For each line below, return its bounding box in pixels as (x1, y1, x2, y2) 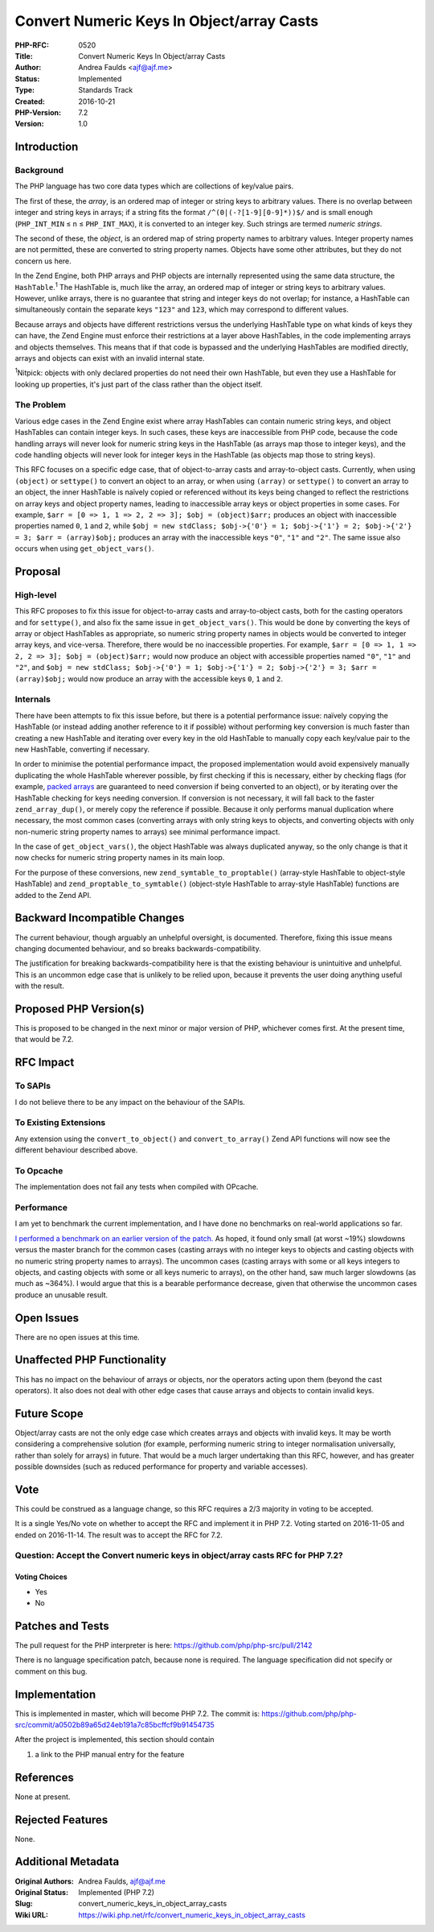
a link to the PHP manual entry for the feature (35, 1749, 185, 1759)
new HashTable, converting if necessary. (14, 744, 150, 754)
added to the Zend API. (14, 890, 92, 900)
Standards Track (78, 85, 133, 95)
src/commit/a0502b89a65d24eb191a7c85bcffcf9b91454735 (14, 1720, 215, 1729)
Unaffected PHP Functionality (14, 1353, 166, 1367)
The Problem (14, 399, 67, 411)
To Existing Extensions (14, 1117, 106, 1128)
